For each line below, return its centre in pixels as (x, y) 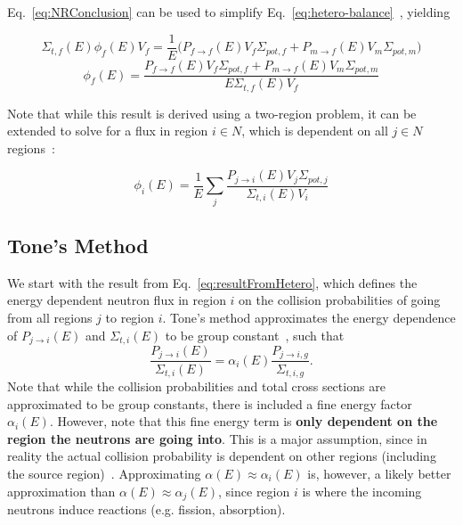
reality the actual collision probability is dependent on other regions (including (222, 456)
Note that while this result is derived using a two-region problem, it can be (212, 113)
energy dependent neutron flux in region (117, 300)
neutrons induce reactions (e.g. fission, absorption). (146, 509)
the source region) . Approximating (104, 473)
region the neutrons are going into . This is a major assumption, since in (217, 438)
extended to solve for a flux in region (108, 131)
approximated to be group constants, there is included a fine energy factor (210, 403)
